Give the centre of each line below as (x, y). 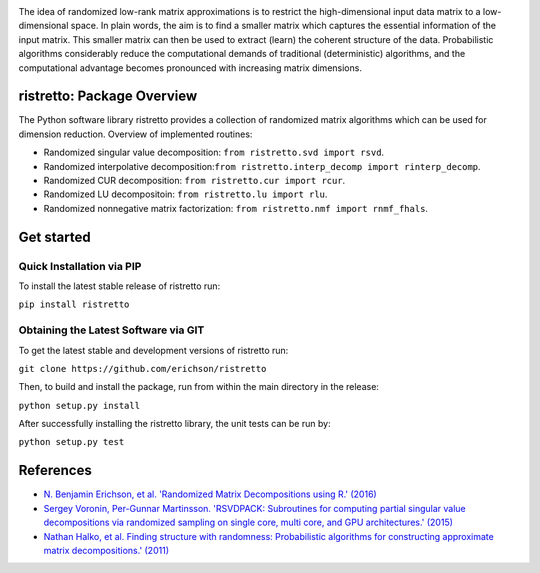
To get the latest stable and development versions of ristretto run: (153, 350)
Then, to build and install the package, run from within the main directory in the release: (199, 387)
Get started (54, 236)
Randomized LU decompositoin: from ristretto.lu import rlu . (185, 194)
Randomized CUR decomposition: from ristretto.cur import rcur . (194, 181)
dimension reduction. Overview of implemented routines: (135, 134)
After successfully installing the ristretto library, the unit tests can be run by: (174, 424)
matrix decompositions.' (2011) (106, 550)
